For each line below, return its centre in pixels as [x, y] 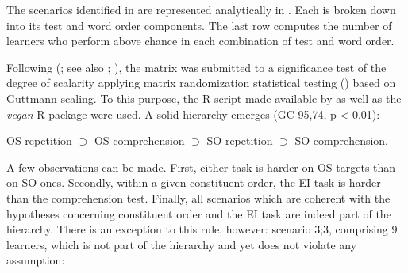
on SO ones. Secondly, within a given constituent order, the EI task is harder [194, 182]
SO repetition [240, 140]
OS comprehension [139, 140]
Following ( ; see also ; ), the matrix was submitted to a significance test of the [196, 67]
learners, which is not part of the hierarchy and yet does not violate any [182, 244]
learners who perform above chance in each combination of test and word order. [200, 41]
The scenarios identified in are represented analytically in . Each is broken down [201, 9]
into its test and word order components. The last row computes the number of [199, 25]
